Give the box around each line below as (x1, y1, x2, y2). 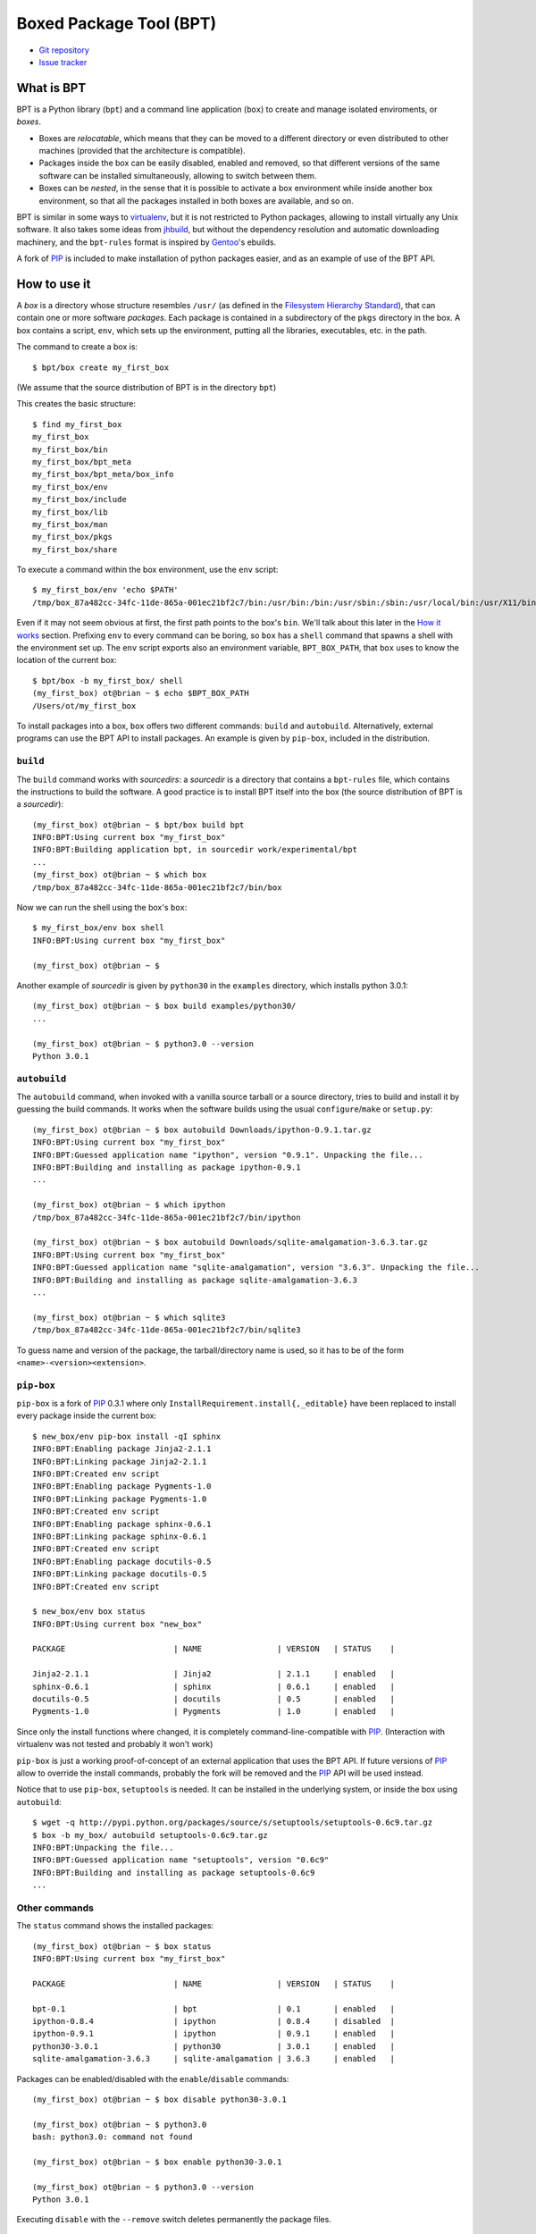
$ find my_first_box (32, 419, 122, 429)
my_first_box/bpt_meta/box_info (32, 469, 174, 480)
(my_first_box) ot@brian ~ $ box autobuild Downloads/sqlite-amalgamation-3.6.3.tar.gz (32, 1238, 429, 1247)
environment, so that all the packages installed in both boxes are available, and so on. (38, 195, 355, 206)
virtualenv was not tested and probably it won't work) (16, 1739, 214, 1750)
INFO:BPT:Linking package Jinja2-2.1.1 (32, 1457, 207, 1466)
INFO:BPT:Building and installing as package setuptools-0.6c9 (32, 1868, 315, 1877)
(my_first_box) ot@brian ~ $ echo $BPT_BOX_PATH (32, 688, 249, 699)
